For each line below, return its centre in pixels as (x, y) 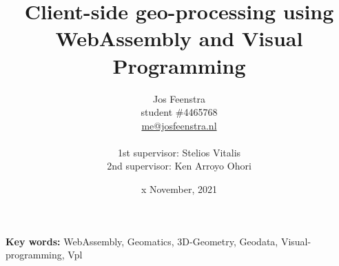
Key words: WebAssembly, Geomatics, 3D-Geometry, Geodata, (142, 241)
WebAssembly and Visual (179, 38)
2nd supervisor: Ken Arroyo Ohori (179, 166)
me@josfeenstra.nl (179, 125)
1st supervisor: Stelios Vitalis (179, 152)
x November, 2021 (179, 189)
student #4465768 (179, 112)
